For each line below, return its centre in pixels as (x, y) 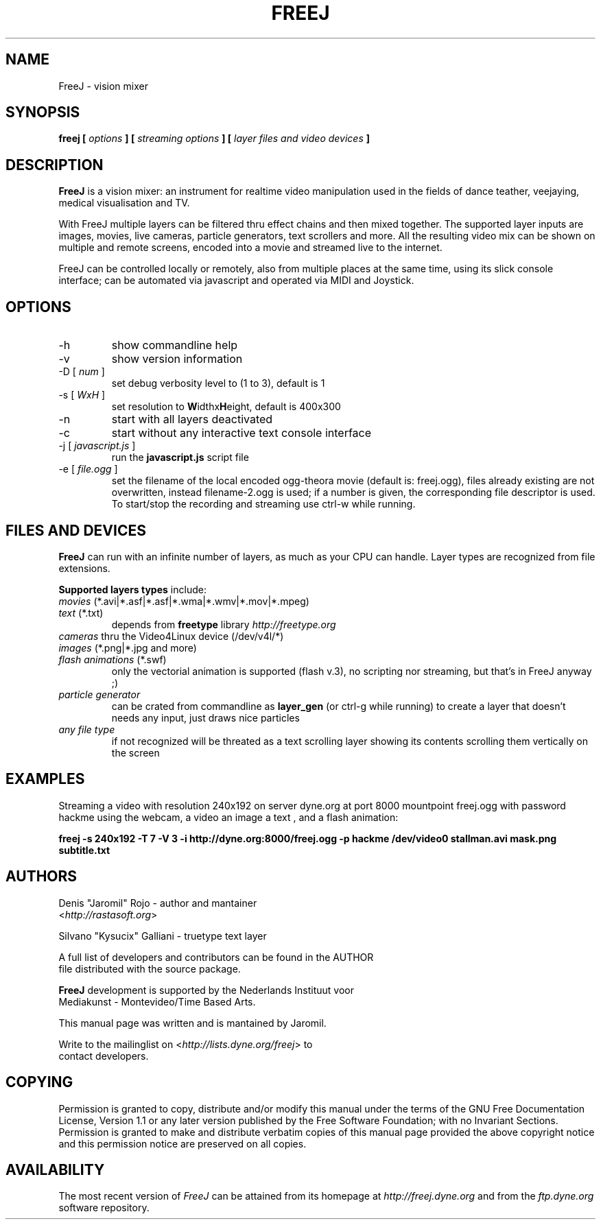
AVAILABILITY (55, 1169)
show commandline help (175, 345)
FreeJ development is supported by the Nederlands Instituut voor (206, 990)
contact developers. (104, 1056)
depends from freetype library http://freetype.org (224, 624)
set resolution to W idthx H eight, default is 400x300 (226, 407)
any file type (87, 729)
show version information (177, 359)
